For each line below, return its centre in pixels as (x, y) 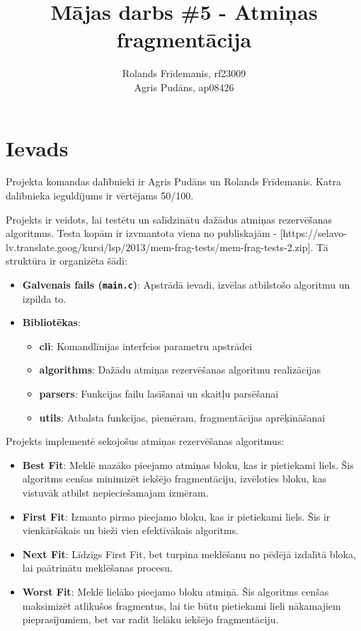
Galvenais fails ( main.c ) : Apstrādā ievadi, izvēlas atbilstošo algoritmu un (186, 284)
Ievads (37, 147)
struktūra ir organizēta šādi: (67, 261)
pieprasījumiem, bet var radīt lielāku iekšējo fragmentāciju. (150, 619)
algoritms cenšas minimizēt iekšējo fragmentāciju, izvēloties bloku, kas (174, 479)
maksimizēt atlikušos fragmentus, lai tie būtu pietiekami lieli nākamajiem (182, 605)
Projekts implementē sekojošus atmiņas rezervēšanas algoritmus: (145, 441)
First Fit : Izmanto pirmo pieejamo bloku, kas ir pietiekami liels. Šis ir (176, 516)
